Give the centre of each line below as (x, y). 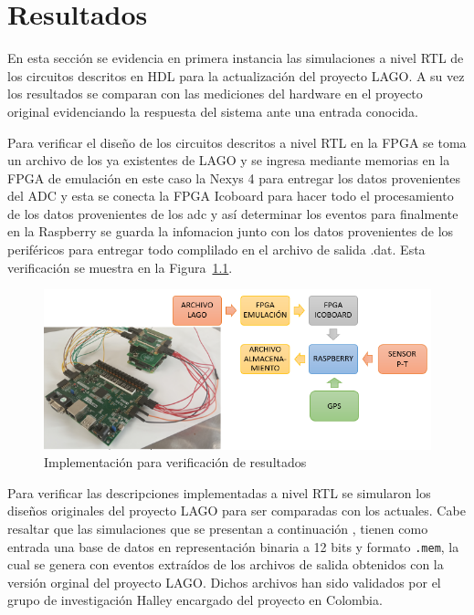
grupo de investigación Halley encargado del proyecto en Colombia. (195, 600)
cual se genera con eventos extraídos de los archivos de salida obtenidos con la (226, 564)
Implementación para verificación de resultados (175, 462)
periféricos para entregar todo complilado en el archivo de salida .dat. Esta (216, 250)
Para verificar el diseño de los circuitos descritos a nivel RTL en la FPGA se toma (237, 142)
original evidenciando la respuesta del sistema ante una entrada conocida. (213, 111)
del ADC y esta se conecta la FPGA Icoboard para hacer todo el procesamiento (231, 196)
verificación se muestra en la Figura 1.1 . (120, 267)
